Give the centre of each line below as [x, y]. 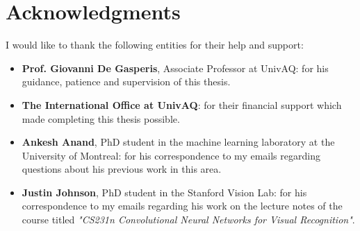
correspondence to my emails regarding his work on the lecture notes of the [182, 206]
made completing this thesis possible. [101, 118]
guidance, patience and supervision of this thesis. [126, 82]
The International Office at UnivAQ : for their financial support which [182, 104]
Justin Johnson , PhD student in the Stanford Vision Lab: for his [164, 192]
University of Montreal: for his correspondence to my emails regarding [171, 155]
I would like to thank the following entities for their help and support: [155, 45]
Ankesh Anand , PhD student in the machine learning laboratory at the [178, 142]
